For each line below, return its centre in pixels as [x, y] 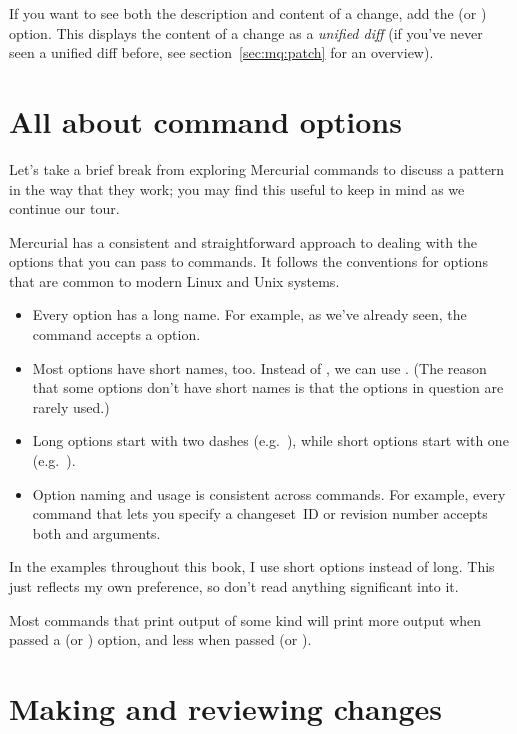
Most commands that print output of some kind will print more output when [245, 619]
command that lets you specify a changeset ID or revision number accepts [260, 513]
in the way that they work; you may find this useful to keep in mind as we [237, 188]
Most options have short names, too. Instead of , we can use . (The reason [259, 367]
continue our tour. [64, 208]
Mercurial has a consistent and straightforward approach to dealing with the [243, 241]
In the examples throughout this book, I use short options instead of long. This [252, 566]
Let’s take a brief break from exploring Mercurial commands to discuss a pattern [257, 168]
